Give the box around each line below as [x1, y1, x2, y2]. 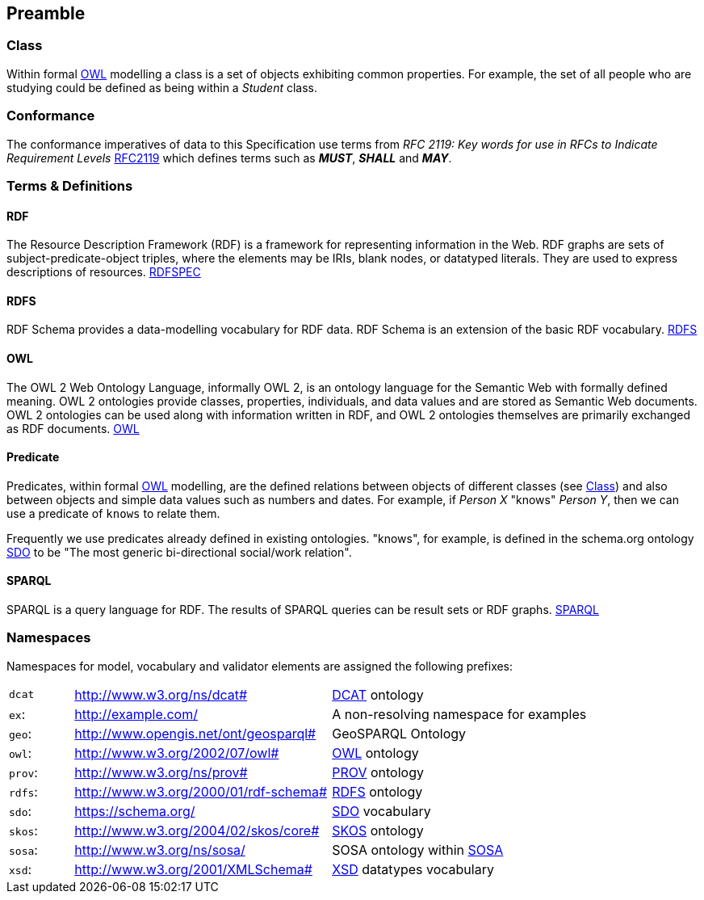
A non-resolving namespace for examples [332, 705, 587, 722]
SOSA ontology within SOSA [332, 841, 504, 858]
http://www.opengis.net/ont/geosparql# [74, 725, 316, 742]
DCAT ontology [332, 686, 424, 703]
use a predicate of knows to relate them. [6, 506, 220, 520]
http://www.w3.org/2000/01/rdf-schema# [74, 783, 328, 800]
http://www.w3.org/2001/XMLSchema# [74, 860, 312, 877]
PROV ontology [332, 763, 424, 780]
